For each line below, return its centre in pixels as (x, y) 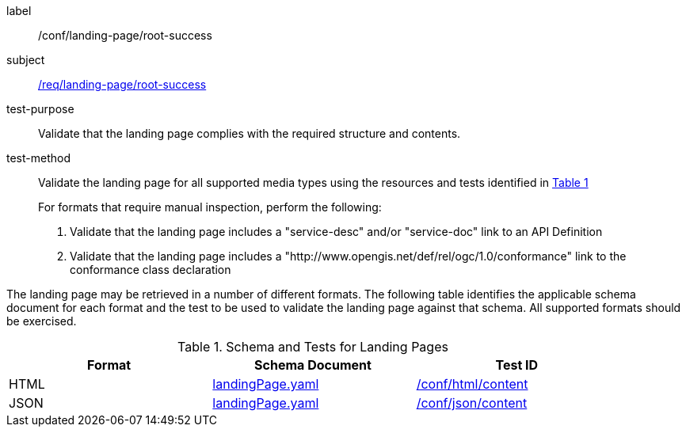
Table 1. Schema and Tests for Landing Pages (313, 347)
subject (26, 60)
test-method (38, 158)
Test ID (517, 365)
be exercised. (42, 321)
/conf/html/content (472, 384)
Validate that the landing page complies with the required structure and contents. (250, 133)
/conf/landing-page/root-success (125, 35)
